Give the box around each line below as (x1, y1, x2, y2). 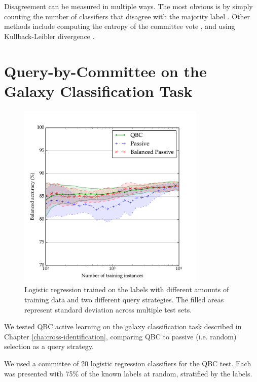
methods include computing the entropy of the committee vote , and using (4, 21, 235, 31)
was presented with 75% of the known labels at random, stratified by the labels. (4, 368, 252, 378)
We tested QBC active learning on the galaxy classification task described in (4, 321, 242, 332)
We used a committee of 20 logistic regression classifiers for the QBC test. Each (4, 358, 251, 369)
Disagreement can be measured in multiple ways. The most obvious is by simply (4, 1, 253, 11)
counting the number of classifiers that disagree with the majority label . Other (4, 11, 250, 21)
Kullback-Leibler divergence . (4, 30, 95, 41)
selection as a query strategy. (4, 341, 94, 352)
